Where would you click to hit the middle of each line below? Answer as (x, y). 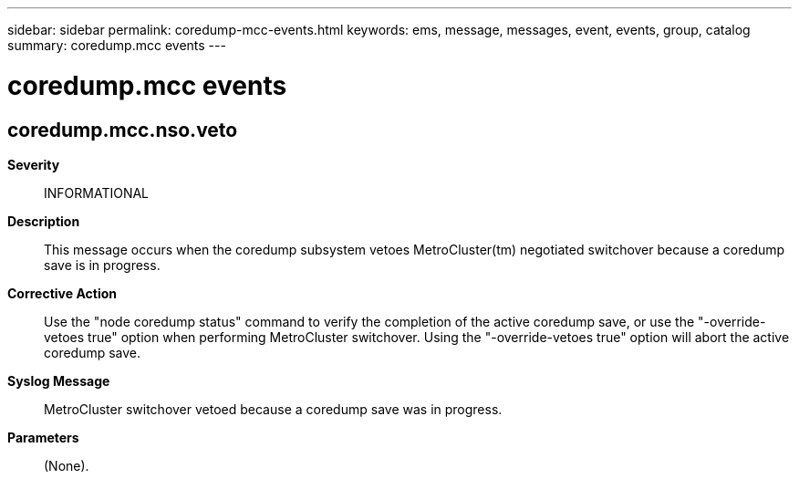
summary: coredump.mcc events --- (117, 45)
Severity (34, 164)
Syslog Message (59, 380)
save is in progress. (102, 265)
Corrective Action (62, 293)
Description (44, 221)
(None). (67, 465)
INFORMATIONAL (97, 193)
